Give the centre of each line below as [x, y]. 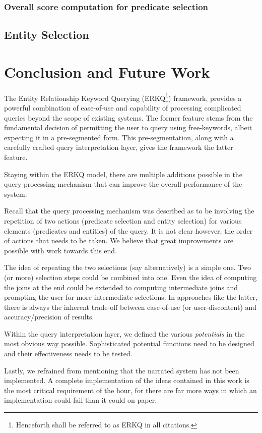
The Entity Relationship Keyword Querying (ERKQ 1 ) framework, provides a [123, 97]
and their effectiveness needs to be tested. [68, 354]
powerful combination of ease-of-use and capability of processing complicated [123, 107]
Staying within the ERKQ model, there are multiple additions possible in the [123, 174]
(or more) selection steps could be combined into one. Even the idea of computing [130, 277]
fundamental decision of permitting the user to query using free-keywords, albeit [128, 127]
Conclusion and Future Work [107, 71]
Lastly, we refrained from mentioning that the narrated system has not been [122, 370]
